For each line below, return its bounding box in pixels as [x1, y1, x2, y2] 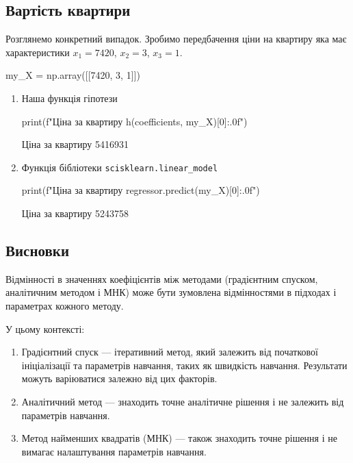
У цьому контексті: [5, 321, 85, 336]
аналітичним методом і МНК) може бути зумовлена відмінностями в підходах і [5, 285, 337, 299]
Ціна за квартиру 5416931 [21, 137, 129, 151]
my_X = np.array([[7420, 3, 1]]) [5, 68, 140, 82]
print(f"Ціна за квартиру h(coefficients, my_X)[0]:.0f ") [21, 114, 248, 128]
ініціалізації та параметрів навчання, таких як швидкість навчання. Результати [21, 358, 348, 372]
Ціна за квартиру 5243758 [21, 206, 129, 221]
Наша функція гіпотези [21, 90, 118, 105]
